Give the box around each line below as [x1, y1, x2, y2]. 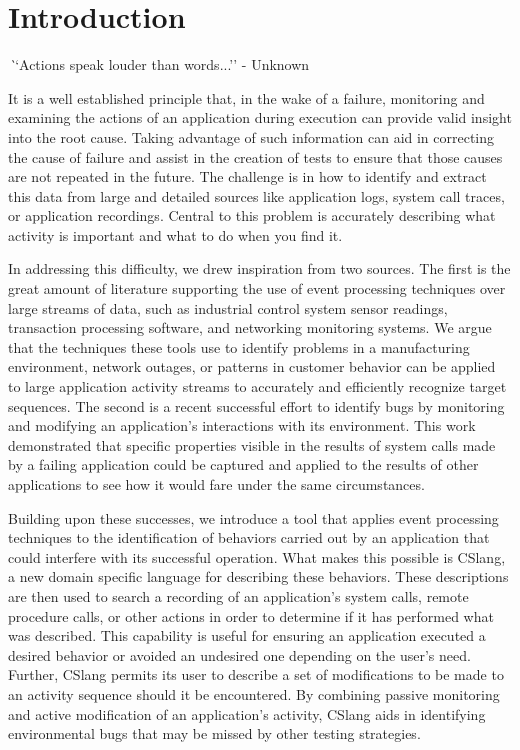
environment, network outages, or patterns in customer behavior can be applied [8, 356, 496, 377]
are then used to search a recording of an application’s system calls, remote [8, 585, 469, 606]
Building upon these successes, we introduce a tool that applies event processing [8, 507, 499, 528]
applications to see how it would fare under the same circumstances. [8, 474, 425, 494]
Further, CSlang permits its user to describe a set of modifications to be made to [8, 664, 504, 685]
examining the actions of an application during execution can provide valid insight [8, 107, 512, 128]
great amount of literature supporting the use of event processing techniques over [8, 278, 506, 299]
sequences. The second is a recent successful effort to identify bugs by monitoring [8, 395, 505, 416]
